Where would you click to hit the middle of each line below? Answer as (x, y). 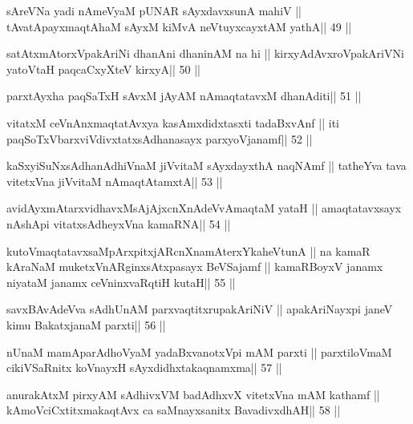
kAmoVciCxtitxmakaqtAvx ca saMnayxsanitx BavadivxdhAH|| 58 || (174, 410)
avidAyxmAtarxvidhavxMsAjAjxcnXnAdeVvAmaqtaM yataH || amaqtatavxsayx (204, 208)
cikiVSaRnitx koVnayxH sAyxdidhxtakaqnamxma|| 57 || (144, 367)
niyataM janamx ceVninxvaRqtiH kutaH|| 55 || (121, 282)
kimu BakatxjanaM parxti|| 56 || (86, 324)
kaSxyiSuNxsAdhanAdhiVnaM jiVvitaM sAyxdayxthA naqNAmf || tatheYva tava (206, 166)
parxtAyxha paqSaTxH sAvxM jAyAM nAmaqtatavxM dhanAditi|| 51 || (184, 96)
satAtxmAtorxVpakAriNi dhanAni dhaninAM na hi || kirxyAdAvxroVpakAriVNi (205, 53)
